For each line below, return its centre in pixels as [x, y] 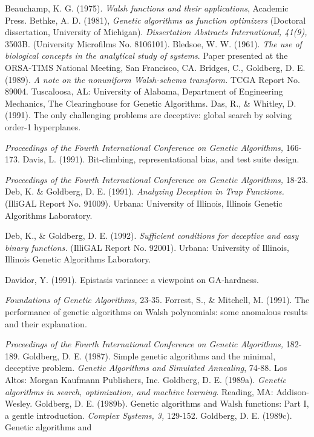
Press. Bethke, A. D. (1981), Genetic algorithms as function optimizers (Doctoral [155, 20]
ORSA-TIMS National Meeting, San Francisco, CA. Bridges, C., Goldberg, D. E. [155, 67]
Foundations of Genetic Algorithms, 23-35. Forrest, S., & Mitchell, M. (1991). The [157, 300]
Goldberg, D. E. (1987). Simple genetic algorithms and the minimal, [149, 355]
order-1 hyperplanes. [43, 126]
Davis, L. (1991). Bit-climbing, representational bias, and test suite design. [161, 159]
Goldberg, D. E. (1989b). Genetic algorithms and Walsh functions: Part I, [172, 403]
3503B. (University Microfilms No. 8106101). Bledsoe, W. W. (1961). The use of [153, 43]
